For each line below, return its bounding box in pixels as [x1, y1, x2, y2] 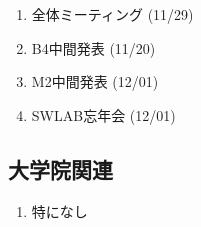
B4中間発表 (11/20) [31, 37, 156, 58]
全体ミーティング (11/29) [31, 4, 194, 24]
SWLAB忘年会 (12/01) [31, 104, 176, 125]
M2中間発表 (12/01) [31, 71, 159, 92]
